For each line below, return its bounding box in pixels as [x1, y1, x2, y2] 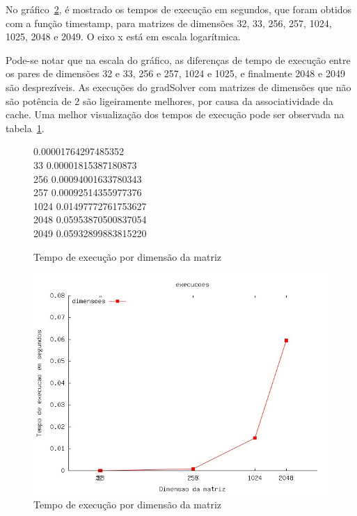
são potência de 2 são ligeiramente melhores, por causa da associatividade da [6, 93, 333, 108]
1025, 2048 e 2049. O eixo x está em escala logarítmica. [6, 29, 241, 44]
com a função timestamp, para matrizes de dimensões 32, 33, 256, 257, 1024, [6, 15, 332, 30]
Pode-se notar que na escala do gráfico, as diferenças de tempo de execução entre [6, 52, 351, 67]
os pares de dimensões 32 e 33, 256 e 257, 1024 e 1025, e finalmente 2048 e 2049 [6, 66, 345, 81]
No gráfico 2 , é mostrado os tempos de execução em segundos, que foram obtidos [6, 2, 352, 16]
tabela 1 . [6, 120, 45, 135]
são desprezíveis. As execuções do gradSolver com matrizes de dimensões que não [6, 79, 351, 94]
